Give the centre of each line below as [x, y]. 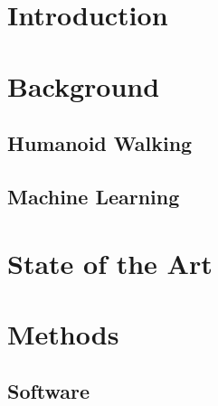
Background [84, 85]
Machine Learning [94, 196]
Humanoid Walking [100, 143]
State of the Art [110, 263]
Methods [63, 333]
